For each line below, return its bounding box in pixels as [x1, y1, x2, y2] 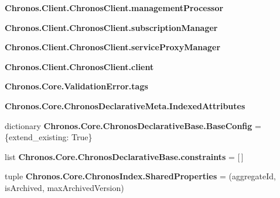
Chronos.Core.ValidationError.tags [5, 80, 148, 92]
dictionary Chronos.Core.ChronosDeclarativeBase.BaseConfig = [5, 119, 261, 131]
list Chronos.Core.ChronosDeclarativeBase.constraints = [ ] [5, 150, 244, 162]
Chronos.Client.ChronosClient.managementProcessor [5, 2, 224, 13]
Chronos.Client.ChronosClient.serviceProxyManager [5, 41, 221, 53]
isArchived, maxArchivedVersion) [5, 181, 124, 193]
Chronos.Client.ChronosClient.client [5, 60, 154, 72]
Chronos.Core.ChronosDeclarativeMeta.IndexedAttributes [5, 99, 245, 112]
